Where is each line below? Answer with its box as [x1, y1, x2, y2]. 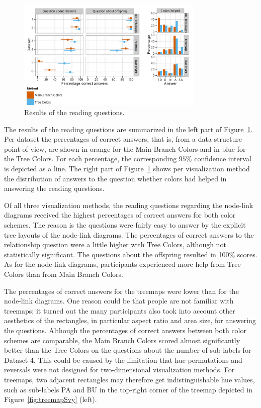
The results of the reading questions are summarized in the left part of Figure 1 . [4, 124, 253, 134]
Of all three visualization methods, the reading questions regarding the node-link [4, 199, 253, 210]
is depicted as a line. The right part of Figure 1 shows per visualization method [4, 163, 250, 174]
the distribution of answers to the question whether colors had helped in [4, 173, 227, 183]
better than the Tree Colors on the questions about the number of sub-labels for [4, 345, 251, 355]
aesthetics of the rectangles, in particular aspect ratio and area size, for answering [4, 315, 256, 326]
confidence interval [194, 153, 251, 164]
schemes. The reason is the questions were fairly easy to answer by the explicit [4, 220, 246, 230]
